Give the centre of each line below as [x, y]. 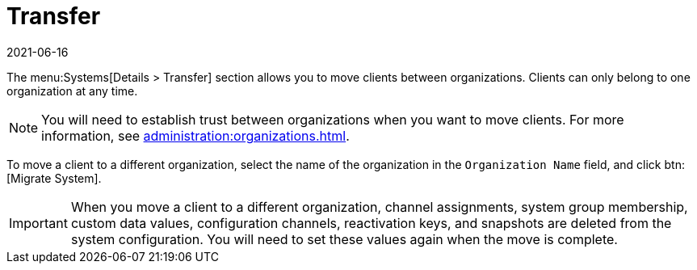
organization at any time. [72, 91]
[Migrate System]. [54, 178]
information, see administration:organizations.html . [195, 135]
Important [38, 223]
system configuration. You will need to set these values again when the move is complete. [344, 239]
